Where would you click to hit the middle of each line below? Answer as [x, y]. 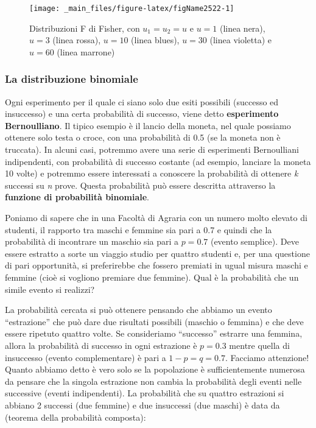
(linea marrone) [86, 51]
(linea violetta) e [241, 40]
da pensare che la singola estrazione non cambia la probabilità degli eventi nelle [153, 381]
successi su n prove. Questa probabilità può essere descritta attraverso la [140, 185]
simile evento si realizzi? [50, 289]
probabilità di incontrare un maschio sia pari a [92, 241]
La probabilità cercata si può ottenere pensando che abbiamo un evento [139, 310]
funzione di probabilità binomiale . [77, 197]
